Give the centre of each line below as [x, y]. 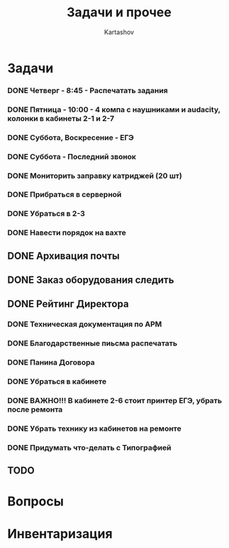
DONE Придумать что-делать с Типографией [89, 447]
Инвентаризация [60, 533]
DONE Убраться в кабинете [57, 382]
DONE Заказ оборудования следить [91, 280]
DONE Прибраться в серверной [65, 195]
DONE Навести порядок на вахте [67, 233]
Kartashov [119, 32]
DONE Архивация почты [63, 256]
